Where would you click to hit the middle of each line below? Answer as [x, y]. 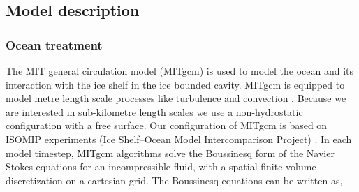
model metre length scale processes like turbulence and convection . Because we [176, 98]
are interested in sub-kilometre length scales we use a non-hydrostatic [154, 111]
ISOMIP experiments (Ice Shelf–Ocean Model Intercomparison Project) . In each [179, 139]
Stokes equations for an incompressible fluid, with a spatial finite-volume [161, 167]
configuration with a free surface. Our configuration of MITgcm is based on [167, 125]
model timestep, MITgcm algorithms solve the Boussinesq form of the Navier [170, 153]
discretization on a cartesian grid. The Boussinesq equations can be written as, [174, 180]
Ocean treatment [54, 44]
